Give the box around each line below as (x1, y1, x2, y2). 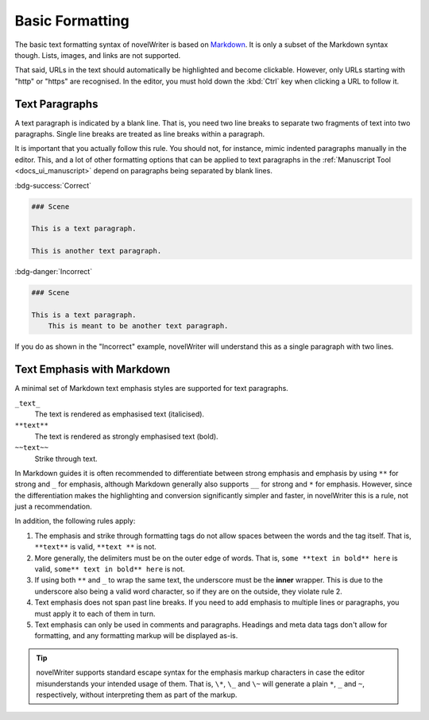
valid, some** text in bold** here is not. (34, 564, 186, 574)
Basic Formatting (14, 12, 130, 29)
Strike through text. (34, 454, 99, 463)
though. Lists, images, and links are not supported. (14, 50, 181, 60)
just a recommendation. (14, 501, 93, 512)
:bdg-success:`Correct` (14, 180, 91, 190)
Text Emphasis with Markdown (14, 362, 171, 377)
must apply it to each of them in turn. (34, 609, 156, 618)
